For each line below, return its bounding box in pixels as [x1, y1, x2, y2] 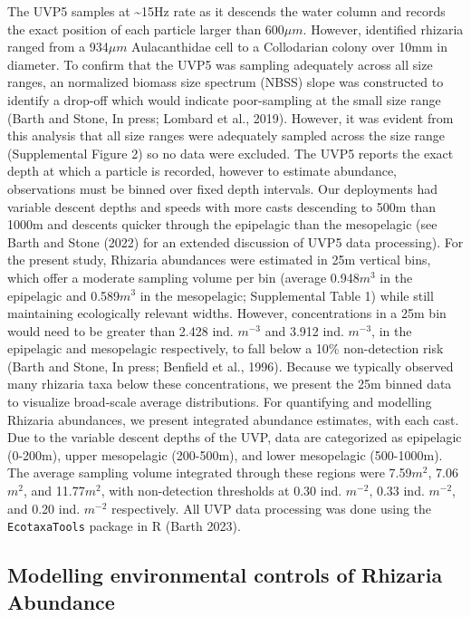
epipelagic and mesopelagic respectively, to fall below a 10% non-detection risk [7, 339, 444, 358]
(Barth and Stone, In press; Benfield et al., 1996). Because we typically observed [7, 356, 454, 375]
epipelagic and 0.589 [7, 285, 120, 304]
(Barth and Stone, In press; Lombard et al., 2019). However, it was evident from [7, 108, 454, 127]
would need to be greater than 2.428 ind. [7, 321, 234, 340]
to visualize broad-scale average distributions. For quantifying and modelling [7, 392, 432, 411]
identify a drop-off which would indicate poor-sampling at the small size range [7, 90, 441, 109]
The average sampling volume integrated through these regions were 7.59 [7, 463, 412, 482]
